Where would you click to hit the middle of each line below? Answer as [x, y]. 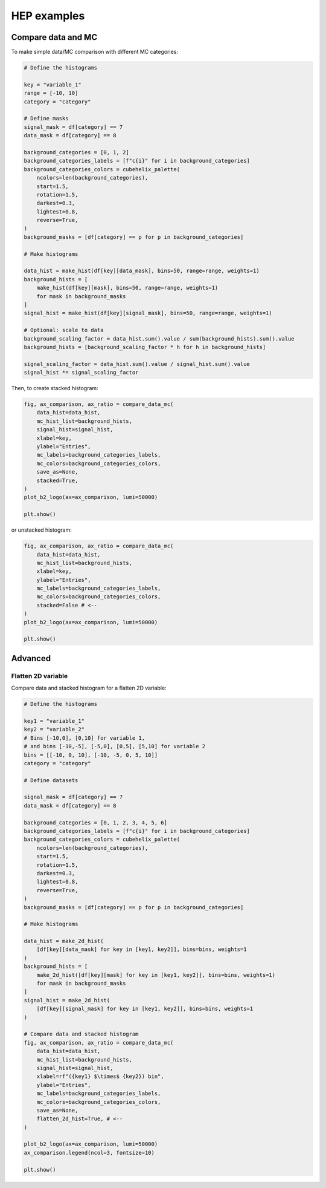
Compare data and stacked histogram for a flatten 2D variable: [89, 688]
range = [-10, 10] [51, 93]
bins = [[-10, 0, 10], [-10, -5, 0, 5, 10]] [91, 755]
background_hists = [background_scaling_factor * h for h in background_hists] [145, 347]
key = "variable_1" [53, 84]
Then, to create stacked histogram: [55, 388]
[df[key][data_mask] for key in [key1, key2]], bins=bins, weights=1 [142, 949]
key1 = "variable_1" [54, 721]
